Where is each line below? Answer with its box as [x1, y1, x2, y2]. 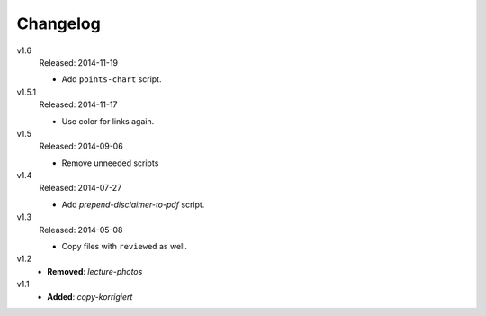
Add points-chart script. [61, 74, 162, 85]
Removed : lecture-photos [47, 266, 143, 276]
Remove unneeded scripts [61, 158, 159, 168]
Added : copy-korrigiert [47, 291, 133, 302]
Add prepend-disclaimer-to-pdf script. [61, 199, 205, 210]
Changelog [16, 14, 101, 33]
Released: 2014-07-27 [39, 183, 122, 194]
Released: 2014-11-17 [39, 99, 118, 110]
